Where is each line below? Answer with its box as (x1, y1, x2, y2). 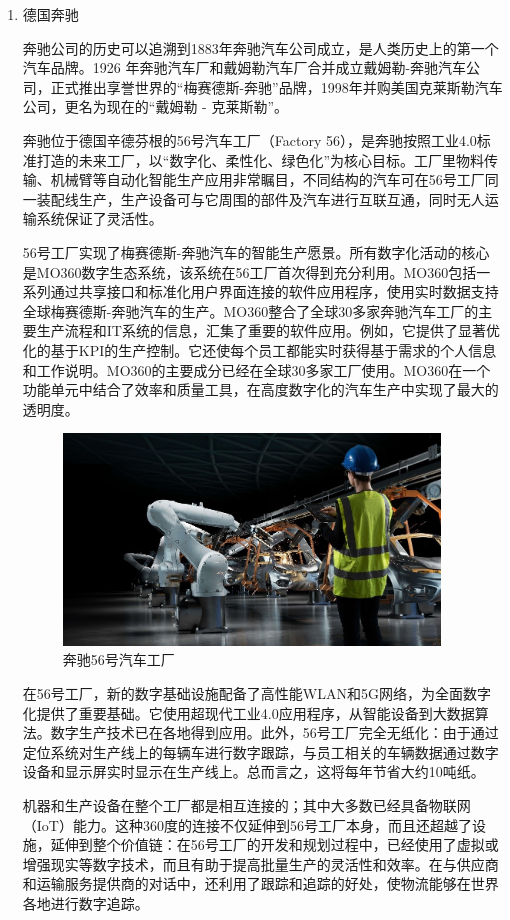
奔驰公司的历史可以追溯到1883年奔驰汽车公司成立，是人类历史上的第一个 (22, 37, 499, 58)
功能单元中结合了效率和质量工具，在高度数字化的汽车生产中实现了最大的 (22, 379, 499, 400)
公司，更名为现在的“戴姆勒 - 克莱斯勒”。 (22, 96, 288, 117)
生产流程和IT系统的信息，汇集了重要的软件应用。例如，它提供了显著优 (36, 320, 500, 341)
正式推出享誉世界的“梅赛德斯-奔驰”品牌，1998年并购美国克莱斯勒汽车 (50, 76, 503, 97)
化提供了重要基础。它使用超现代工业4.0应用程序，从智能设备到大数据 (22, 702, 475, 723)
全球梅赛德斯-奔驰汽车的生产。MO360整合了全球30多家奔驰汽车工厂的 (22, 300, 479, 321)
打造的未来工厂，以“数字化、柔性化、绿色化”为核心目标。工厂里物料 (36, 149, 485, 170)
